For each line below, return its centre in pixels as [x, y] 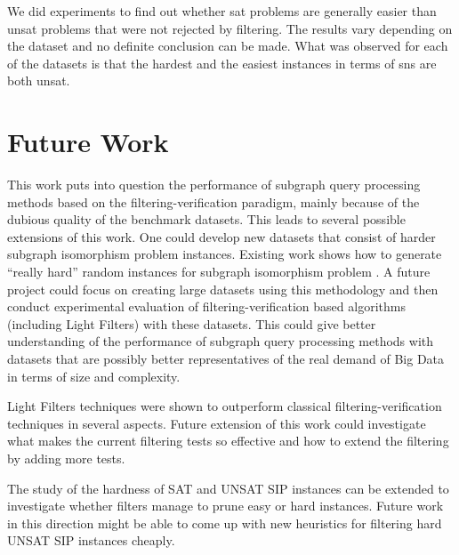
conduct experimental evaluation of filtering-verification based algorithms [206, 306]
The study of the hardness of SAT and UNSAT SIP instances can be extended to [228, 488]
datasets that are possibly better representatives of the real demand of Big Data [226, 359]
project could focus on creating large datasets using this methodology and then [223, 289]
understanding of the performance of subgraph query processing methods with [221, 341]
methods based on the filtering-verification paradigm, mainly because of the [213, 201]
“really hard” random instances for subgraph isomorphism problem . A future [219, 272]
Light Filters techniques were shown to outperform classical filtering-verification [225, 406]
